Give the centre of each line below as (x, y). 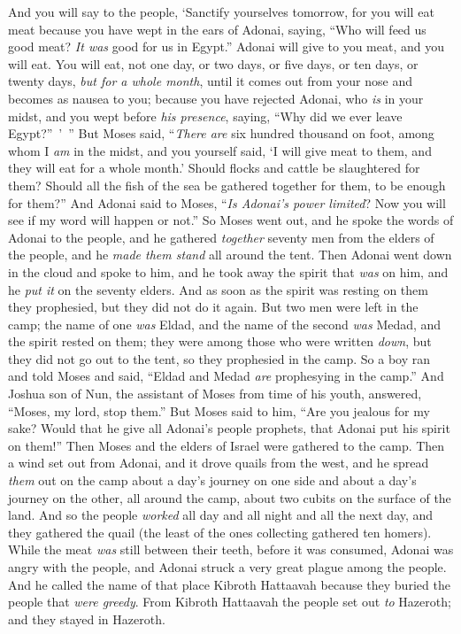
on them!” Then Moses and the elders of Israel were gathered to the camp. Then (227, 445)
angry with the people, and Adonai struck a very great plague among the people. (227, 567)
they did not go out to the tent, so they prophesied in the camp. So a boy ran (219, 358)
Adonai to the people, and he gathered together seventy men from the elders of (221, 237)
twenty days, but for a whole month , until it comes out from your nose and (210, 81)
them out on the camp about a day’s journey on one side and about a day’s (212, 480)
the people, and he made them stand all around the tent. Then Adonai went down (230, 255)
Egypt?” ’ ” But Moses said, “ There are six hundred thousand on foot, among (221, 133)
